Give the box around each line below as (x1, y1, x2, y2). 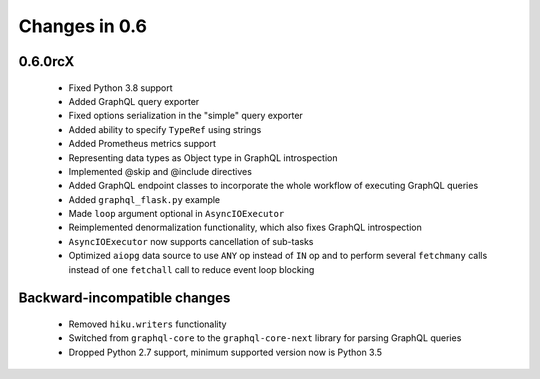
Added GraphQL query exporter (68, 95, 200, 107)
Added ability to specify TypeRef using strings (68, 123, 262, 135)
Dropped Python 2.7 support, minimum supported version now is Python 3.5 (68, 346, 383, 358)
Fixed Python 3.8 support (68, 81, 174, 94)
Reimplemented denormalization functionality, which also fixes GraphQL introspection (68, 221, 422, 234)
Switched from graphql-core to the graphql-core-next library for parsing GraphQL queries (68, 332, 462, 344)
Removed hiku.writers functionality (68, 318, 227, 330)
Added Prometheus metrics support (68, 138, 217, 150)
